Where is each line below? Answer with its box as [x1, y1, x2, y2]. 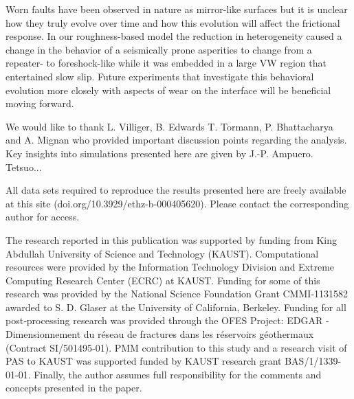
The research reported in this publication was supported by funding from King [5, 232, 338, 247]
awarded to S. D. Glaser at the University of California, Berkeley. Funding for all [5, 299, 346, 314]
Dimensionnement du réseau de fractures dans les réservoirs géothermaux [5, 327, 314, 341]
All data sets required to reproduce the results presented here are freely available [5, 183, 346, 197]
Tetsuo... [5, 159, 42, 174]
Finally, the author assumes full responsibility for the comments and [34, 367, 322, 381]
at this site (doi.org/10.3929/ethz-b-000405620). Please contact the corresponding [5, 196, 349, 210]
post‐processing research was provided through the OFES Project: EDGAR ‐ [5, 313, 329, 328]
